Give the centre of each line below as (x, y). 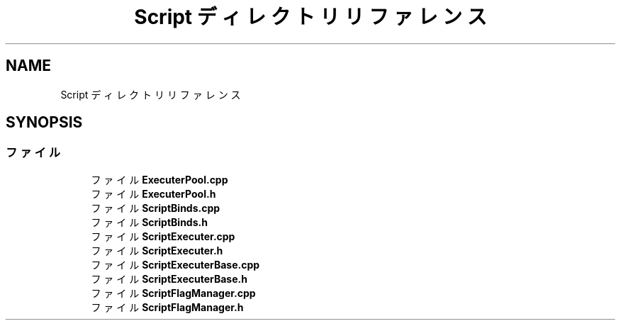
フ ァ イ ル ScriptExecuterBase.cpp (175, 264)
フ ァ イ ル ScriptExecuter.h (157, 250)
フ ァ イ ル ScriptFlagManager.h (167, 307)
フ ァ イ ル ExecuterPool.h (153, 193)
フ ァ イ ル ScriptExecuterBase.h (169, 279)
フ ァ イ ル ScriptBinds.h (149, 222)
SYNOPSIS (44, 123)
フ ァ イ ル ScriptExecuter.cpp (163, 236)
